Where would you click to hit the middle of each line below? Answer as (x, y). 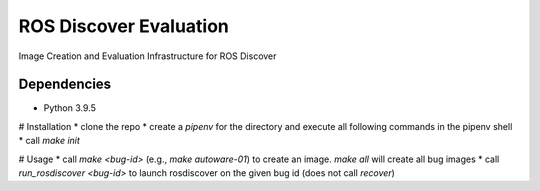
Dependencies (65, 84)
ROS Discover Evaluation (124, 26)
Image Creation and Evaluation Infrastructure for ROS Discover (147, 56)
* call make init (49, 141)
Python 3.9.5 (70, 108)
